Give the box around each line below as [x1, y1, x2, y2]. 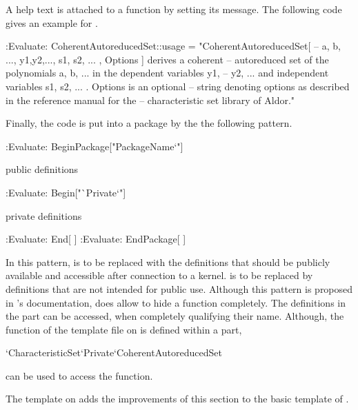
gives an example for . [6, 15, 98, 30]
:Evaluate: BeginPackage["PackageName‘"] [6, 139, 183, 153]
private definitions [6, 208, 82, 223]
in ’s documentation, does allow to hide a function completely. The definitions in [6, 295, 346, 309]
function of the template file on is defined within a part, [6, 322, 242, 336]
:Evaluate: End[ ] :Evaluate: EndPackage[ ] [6, 232, 186, 246]
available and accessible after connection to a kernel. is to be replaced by [6, 268, 313, 283]
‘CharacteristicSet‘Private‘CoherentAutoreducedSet [6, 345, 222, 360]
